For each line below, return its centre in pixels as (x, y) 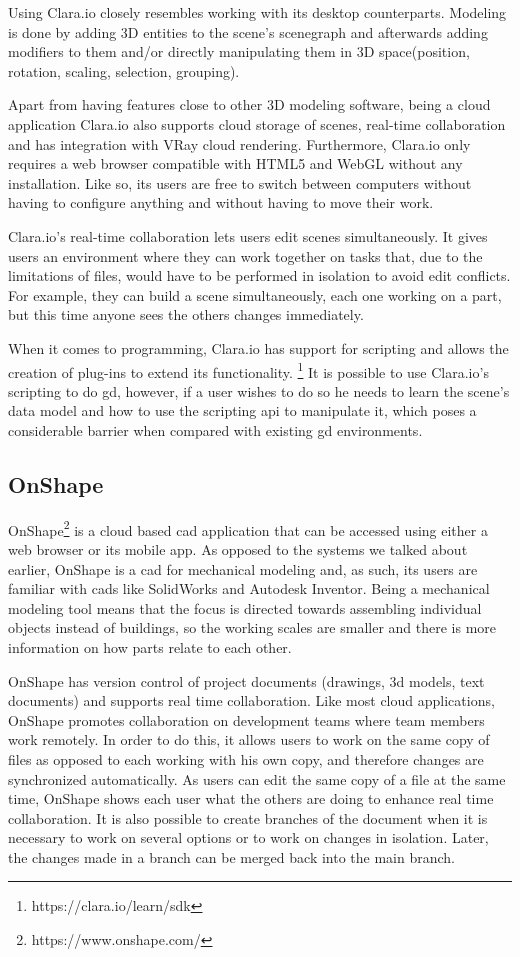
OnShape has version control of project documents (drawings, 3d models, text (246, 680)
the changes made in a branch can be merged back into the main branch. (232, 856)
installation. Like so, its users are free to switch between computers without (240, 182)
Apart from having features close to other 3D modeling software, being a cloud (249, 104)
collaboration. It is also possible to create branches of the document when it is (248, 817)
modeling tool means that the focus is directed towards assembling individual (245, 607)
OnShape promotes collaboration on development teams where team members (246, 719)
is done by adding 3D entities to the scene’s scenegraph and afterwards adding (248, 31)
